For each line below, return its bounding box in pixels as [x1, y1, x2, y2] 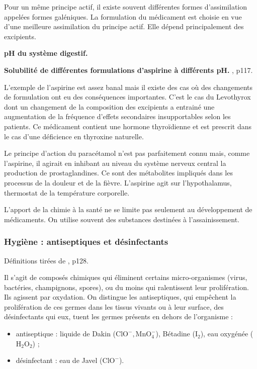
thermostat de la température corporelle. [4, 187, 130, 198]
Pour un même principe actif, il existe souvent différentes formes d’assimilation [4, 2, 247, 12]
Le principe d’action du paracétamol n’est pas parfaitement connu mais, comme [4, 148, 250, 158]
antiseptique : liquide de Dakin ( [16, 328, 116, 339]
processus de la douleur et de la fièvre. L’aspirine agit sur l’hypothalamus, [4, 177, 232, 188]
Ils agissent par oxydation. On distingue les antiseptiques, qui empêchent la [4, 292, 236, 302]
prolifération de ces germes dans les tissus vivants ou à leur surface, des [4, 301, 224, 312]
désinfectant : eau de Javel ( [16, 355, 103, 365]
